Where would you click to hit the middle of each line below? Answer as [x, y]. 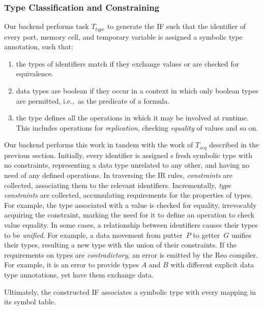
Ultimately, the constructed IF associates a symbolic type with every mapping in [130, 291]
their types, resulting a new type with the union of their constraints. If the [121, 245]
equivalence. [35, 73]
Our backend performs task [47, 26]
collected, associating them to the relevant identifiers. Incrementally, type [118, 185]
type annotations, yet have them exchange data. [79, 274]
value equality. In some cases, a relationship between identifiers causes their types [131, 225]
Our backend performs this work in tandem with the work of [99, 145]
